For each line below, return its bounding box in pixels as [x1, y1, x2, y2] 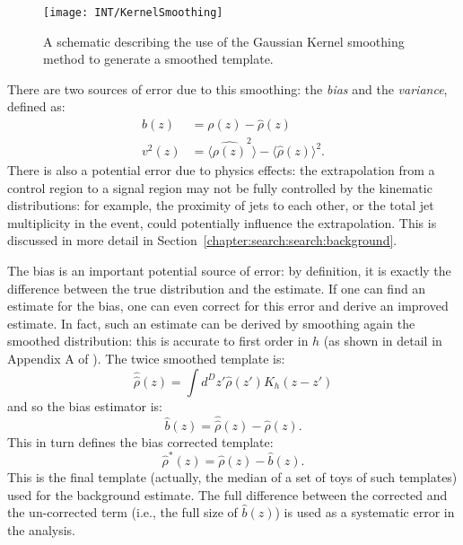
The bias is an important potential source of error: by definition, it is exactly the [7, 261, 451, 279]
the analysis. [7, 520, 75, 539]
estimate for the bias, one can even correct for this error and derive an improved [7, 296, 449, 315]
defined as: [7, 97, 66, 116]
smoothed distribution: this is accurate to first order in [7, 331, 309, 350]
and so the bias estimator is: [7, 396, 162, 415]
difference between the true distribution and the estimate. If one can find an [7, 278, 426, 297]
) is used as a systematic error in [275, 503, 455, 522]
